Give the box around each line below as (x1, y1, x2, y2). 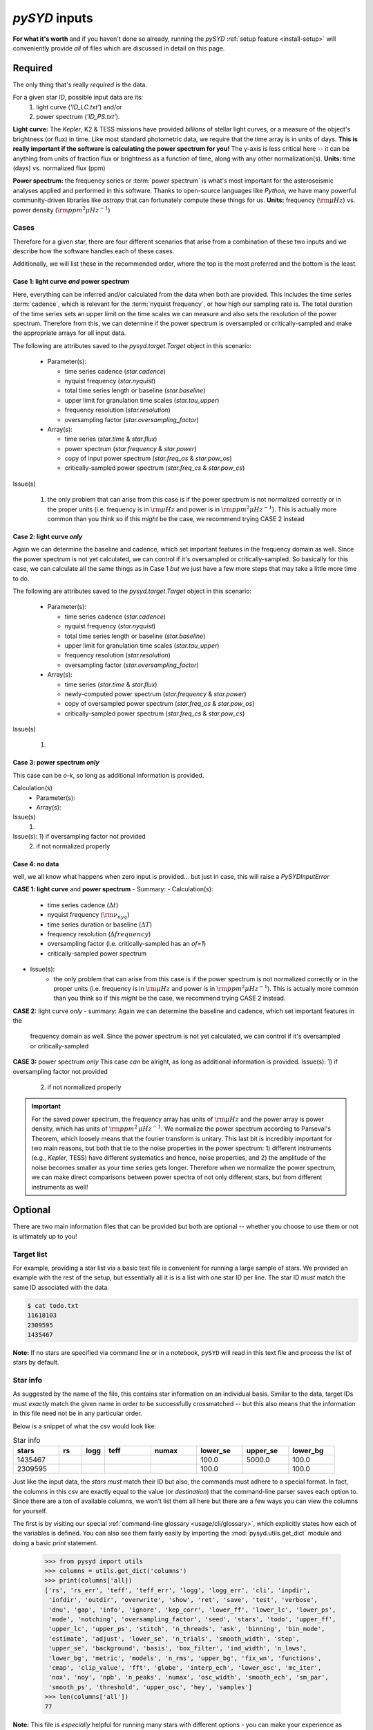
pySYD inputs (12, 10, 93, 26)
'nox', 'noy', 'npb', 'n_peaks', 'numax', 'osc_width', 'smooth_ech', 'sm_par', (48, 1673, 329, 1682)
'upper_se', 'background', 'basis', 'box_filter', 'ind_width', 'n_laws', (48, 1644, 307, 1652)
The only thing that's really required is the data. (12, 80, 148, 89)
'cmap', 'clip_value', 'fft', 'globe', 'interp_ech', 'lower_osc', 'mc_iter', (48, 1664, 322, 1671)
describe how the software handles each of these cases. (12, 247, 175, 255)
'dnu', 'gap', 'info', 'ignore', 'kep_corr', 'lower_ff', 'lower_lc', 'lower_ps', (48, 1605, 336, 1614)
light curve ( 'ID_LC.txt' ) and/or (36, 102, 122, 111)
